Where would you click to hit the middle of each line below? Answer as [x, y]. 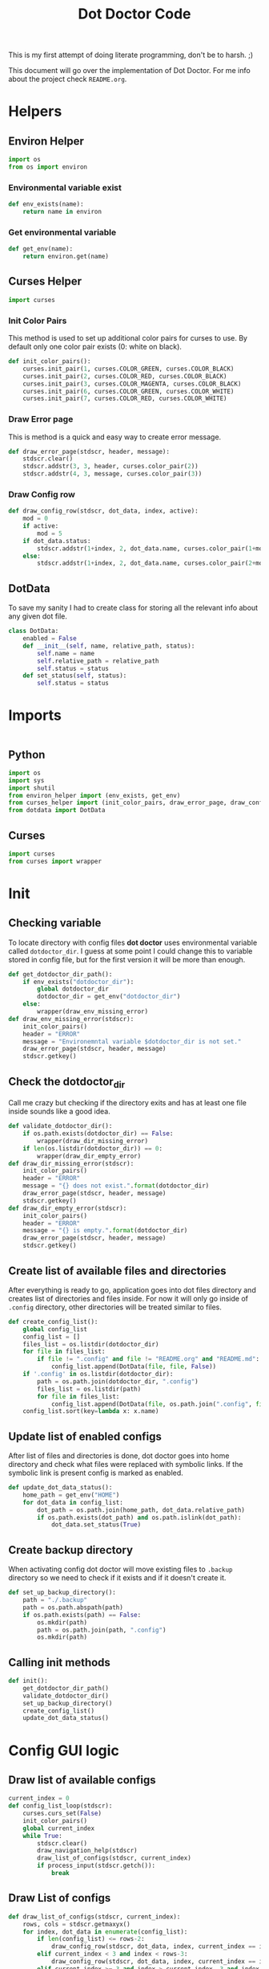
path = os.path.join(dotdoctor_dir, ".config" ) [118, 1381]
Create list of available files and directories [117, 1270]
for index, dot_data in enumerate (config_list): [105, 1932]
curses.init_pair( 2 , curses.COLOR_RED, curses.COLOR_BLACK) [125, 376]
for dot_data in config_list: [73, 1502]
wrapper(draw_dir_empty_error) [89, 1156]
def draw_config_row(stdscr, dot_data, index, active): [103, 511]
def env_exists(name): [46, 204]
